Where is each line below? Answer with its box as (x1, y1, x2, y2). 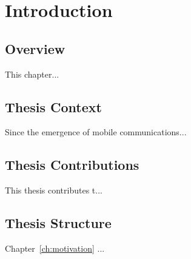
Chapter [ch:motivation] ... (5, 241, 105, 254)
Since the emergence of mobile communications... (5, 126, 187, 138)
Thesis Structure (5, 214, 112, 232)
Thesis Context (5, 97, 102, 116)
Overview (5, 39, 65, 58)
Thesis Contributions (5, 155, 139, 174)
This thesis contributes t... (5, 184, 102, 197)
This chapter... (5, 67, 59, 80)
